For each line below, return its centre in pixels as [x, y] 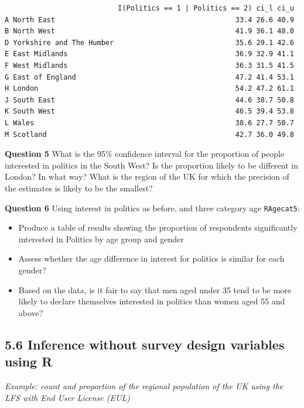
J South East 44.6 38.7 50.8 [149, 100]
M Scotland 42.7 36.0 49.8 [149, 134]
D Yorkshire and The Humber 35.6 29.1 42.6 [149, 42]
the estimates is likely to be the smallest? [79, 188]
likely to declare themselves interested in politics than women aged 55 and [152, 301]
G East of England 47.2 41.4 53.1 [149, 77]
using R [29, 361]
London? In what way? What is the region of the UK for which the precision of [147, 176]
